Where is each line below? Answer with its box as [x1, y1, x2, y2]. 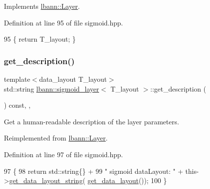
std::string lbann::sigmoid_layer [4, 83, 99, 94]
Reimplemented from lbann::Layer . [4, 133, 108, 143]
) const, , [4, 100, 31, 110]
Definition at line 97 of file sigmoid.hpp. [4, 149, 123, 159]
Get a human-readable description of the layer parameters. [4, 116, 179, 126]
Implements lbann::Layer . [4, 1, 80, 11]
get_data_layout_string [9, 175, 83, 186]
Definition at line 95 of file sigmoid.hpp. [4, 17, 123, 27]
